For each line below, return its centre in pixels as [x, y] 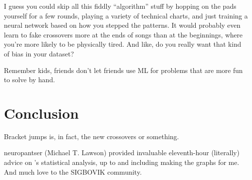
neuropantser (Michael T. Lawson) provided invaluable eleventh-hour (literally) [122, 153]
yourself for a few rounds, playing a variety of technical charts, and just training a [126, 15]
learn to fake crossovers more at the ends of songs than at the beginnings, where [123, 34]
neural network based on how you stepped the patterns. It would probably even [122, 25]
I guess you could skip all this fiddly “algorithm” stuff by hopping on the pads [120, 6]
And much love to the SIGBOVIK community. [73, 171]
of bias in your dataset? [39, 53]
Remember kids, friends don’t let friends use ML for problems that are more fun [123, 70]
